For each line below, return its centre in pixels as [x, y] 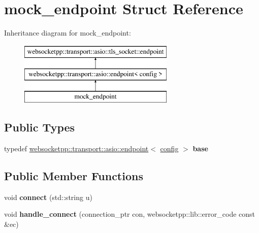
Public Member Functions [74, 175]
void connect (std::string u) [48, 197]
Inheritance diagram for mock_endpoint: [68, 33]
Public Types [40, 127]
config [169, 148]
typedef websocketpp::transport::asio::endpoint [76, 148]
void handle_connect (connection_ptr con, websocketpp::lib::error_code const [130, 214]
